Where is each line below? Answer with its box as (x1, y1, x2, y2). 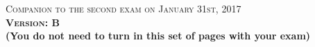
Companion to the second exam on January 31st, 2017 (6, 1, 241, 15)
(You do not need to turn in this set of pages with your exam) (6, 28, 311, 43)
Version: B (6, 15, 60, 29)
